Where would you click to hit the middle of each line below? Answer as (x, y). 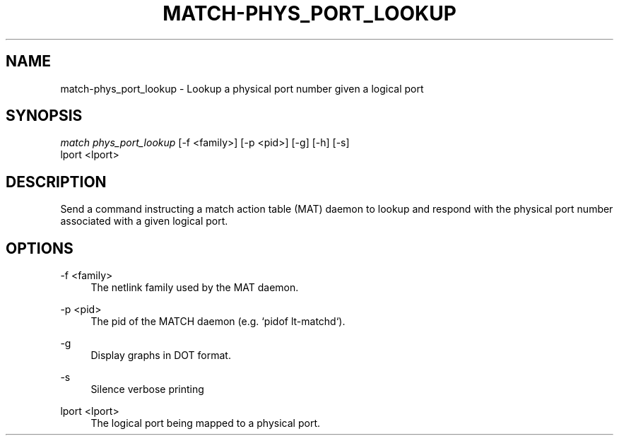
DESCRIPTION (56, 182)
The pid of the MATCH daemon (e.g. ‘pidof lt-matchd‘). (218, 322)
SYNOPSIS (44, 116)
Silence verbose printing (147, 389)
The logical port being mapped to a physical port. (205, 423)
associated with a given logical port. (144, 221)
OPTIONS (40, 248)
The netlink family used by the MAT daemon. (195, 288)
